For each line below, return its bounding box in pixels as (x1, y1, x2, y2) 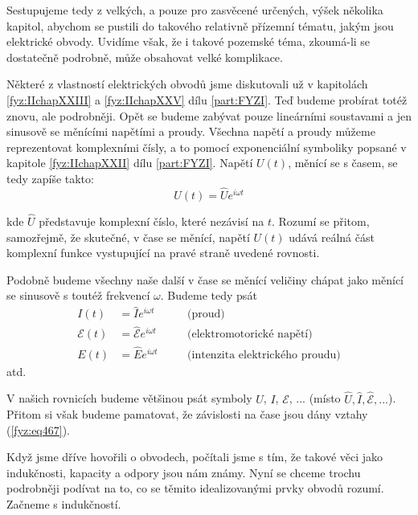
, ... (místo (289, 390, 341, 407)
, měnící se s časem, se (288, 154, 398, 171)
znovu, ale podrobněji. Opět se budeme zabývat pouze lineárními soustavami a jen (6, 107, 412, 124)
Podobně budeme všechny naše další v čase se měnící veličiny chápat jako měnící (6, 271, 404, 288)
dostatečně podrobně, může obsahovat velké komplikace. (6, 48, 283, 65)
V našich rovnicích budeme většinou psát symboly (6, 390, 252, 407)
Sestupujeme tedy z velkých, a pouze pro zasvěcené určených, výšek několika (6, 2, 383, 18)
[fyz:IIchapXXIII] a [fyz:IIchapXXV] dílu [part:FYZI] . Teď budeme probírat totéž (6, 91, 408, 108)
